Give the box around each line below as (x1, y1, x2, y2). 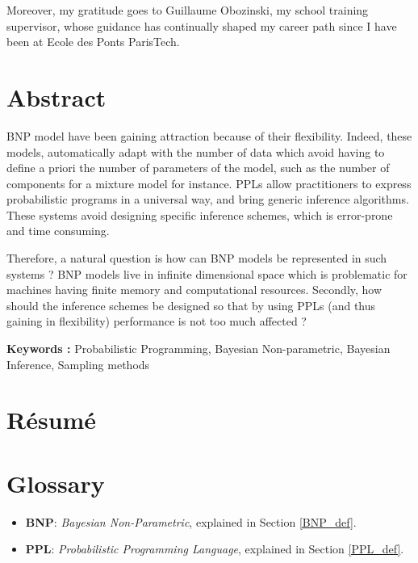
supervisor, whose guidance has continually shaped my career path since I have (6, 17, 397, 34)
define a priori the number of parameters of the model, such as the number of (6, 159, 390, 176)
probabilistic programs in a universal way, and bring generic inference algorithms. (6, 191, 409, 208)
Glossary (6, 466, 105, 499)
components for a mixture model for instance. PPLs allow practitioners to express (6, 174, 412, 191)
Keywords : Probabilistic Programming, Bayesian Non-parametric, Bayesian (6, 340, 391, 357)
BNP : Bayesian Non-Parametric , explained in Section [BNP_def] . (25, 513, 357, 530)
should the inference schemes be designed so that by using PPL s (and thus (6, 296, 376, 313)
